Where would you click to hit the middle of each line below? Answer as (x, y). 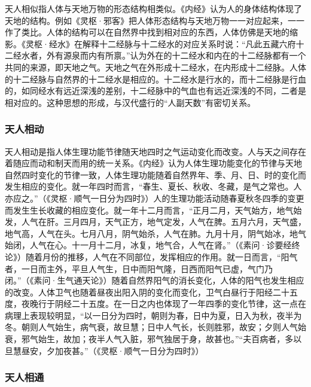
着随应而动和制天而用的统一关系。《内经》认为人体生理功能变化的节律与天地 (153, 163)
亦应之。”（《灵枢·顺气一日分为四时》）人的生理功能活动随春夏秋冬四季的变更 (155, 198)
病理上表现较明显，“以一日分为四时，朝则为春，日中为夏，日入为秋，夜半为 (153, 315)
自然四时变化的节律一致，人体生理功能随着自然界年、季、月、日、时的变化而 (155, 174)
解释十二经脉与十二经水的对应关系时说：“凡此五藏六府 (189, 43)
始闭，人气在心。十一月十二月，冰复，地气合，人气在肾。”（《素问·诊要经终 (153, 245)
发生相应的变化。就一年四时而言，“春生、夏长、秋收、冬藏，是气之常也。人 (153, 186)
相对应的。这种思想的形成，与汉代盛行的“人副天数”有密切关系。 (130, 102)
